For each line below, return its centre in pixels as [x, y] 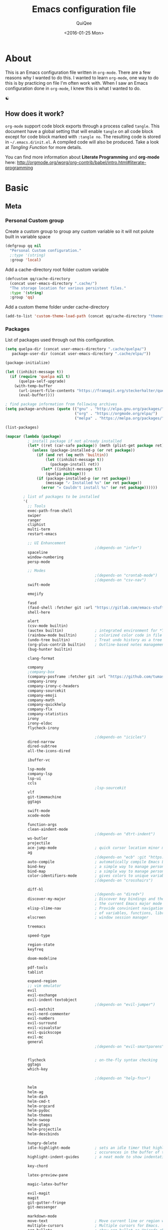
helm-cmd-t [39, 1101]
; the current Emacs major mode [128, 903]
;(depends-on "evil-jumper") [125, 1004]
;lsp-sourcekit [110, 788]
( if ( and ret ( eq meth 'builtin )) [72, 455]
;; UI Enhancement [46, 543]
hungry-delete [42, 1143]
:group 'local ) [25, 260]
